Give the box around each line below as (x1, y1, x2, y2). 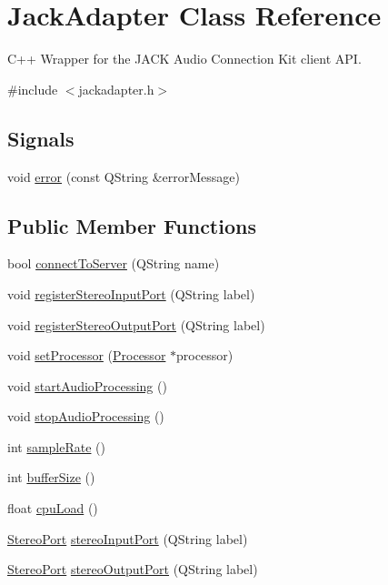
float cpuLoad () (7, 499, 98, 518)
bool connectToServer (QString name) (7, 254, 220, 273)
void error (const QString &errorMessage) (7, 166, 241, 186)
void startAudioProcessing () (7, 376, 167, 395)
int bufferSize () (7, 468, 95, 487)
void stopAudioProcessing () (7, 407, 164, 426)
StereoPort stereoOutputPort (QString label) (7, 560, 258, 579)
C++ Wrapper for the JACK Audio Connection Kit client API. (7, 49, 362, 68)
